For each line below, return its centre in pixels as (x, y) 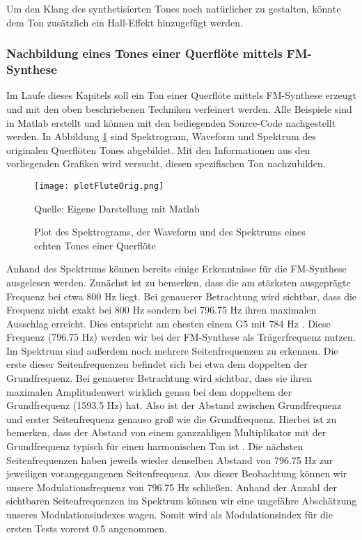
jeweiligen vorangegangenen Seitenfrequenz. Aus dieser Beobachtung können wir (177, 473)
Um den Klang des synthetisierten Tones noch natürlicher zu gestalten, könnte (174, 8)
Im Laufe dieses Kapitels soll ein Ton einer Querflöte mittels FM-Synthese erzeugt (181, 95)
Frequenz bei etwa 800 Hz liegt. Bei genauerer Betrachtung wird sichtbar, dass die (182, 296)
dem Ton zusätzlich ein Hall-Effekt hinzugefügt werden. (125, 22)
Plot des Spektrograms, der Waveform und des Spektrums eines (170, 232)
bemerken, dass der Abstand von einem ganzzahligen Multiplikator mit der (166, 432)
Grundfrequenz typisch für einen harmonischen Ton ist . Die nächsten (155, 446)
